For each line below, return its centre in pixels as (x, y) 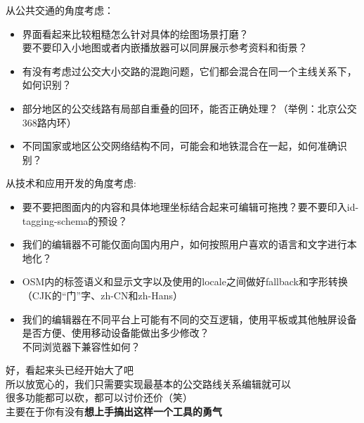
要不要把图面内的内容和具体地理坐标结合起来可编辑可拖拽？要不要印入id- (190, 206)
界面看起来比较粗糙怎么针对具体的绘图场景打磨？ (135, 33)
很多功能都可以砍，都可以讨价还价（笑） (99, 397)
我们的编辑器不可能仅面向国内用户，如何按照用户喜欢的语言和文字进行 (184, 244)
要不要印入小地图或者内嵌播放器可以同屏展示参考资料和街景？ (165, 47)
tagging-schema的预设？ (75, 220)
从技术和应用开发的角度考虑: (71, 183)
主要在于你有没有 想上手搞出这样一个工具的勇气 (114, 411)
